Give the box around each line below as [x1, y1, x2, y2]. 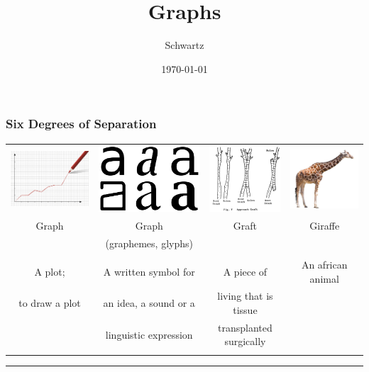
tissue [233, 302, 258, 317]
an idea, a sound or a [103, 295, 195, 310]
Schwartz [165, 38, 204, 52]
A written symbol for [103, 264, 195, 278]
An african [301, 257, 348, 271]
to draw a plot [18, 295, 81, 310]
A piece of [223, 264, 268, 278]
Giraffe [309, 218, 340, 232]
